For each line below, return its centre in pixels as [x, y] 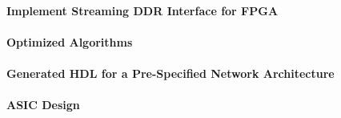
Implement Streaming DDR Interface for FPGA [142, 10]
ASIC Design [43, 105]
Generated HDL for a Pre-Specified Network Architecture [170, 73]
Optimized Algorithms [70, 41]
